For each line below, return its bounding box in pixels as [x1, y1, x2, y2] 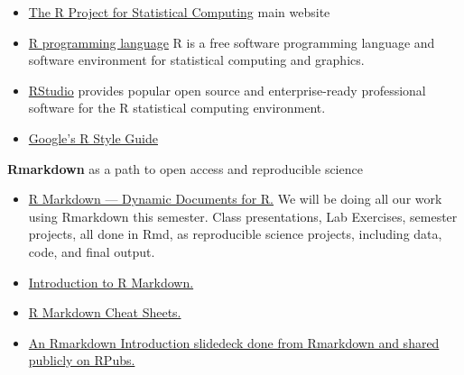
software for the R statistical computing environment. [28, 98, 326, 117]
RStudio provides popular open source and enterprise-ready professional [28, 80, 426, 99]
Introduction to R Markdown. [28, 272, 194, 291]
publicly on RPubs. [28, 351, 135, 370]
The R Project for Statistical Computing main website [28, 3, 330, 21]
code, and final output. [28, 242, 155, 261]
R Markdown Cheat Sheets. [28, 303, 181, 322]
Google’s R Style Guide [28, 128, 158, 147]
